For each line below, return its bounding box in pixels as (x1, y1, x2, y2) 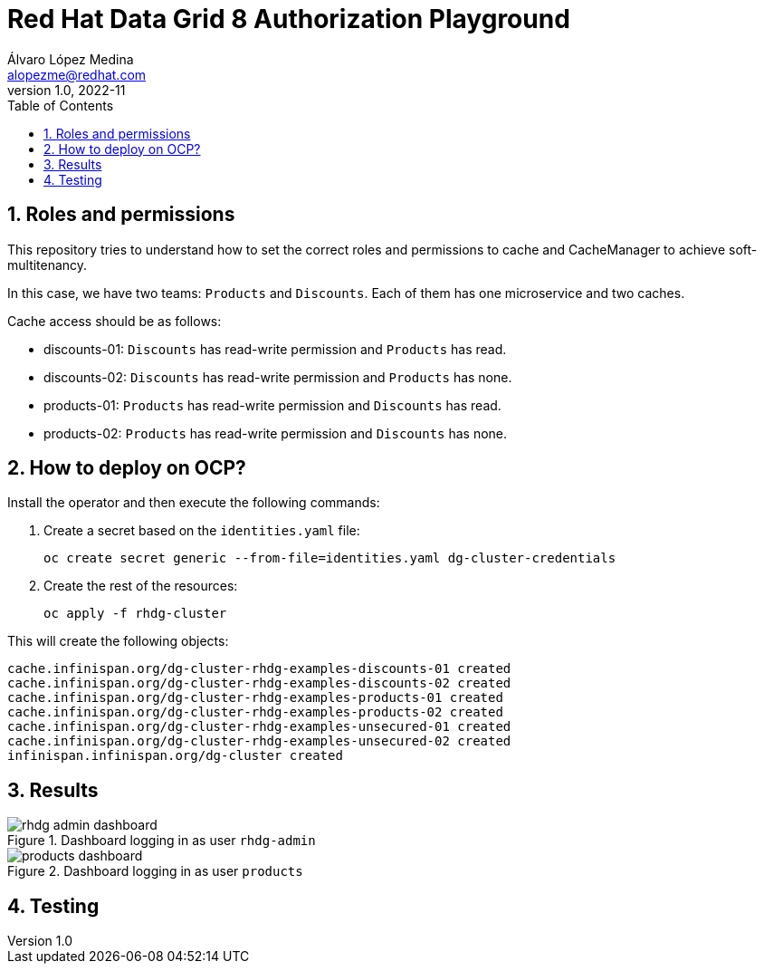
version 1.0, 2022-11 (7, 82, 126, 98)
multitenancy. (7, 256, 88, 273)
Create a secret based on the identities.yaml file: (43, 523, 360, 539)
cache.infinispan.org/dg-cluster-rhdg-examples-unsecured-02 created (7, 734, 511, 749)
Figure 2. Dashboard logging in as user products (7, 863, 303, 880)
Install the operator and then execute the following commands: (7, 495, 380, 511)
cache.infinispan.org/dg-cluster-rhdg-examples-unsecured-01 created (7, 719, 511, 735)
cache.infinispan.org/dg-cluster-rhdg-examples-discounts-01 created (7, 661, 511, 677)
